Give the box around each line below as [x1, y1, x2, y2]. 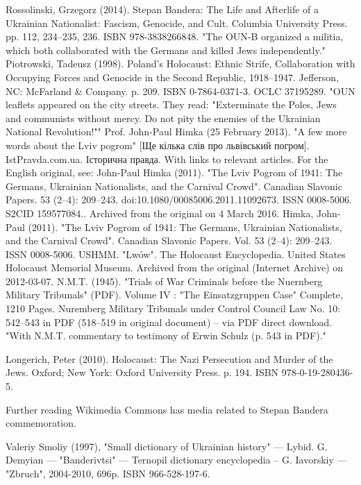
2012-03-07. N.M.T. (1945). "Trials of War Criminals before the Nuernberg [6, 273, 323, 288]
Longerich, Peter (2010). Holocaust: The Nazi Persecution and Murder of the [6, 351, 333, 366]
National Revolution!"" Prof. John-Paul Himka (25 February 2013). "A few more [6, 124, 347, 139]
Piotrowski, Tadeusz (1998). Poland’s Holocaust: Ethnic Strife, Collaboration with [6, 56, 355, 71]
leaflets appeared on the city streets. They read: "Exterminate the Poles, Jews [6, 97, 337, 112]
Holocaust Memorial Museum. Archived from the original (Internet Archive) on [6, 260, 344, 275]
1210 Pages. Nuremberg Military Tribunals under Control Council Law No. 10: [6, 301, 341, 316]
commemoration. [6, 416, 76, 430]
